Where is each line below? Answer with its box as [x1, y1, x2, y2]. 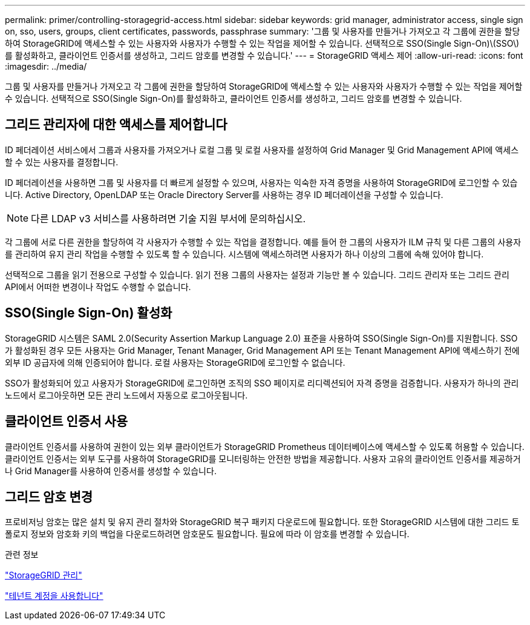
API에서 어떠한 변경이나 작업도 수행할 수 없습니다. [5, 281, 191, 292]
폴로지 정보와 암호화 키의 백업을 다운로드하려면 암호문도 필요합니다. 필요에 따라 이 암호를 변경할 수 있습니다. [5, 529, 410, 540]
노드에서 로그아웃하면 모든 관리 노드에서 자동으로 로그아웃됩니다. [5, 389, 248, 400]
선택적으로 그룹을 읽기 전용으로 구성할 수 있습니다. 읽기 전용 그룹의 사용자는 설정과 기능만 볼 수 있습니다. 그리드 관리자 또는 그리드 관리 [5, 269, 509, 280]
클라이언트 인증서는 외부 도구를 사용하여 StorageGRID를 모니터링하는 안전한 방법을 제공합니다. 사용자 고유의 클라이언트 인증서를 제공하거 [5, 453, 521, 464]
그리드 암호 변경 [5, 489, 93, 504]
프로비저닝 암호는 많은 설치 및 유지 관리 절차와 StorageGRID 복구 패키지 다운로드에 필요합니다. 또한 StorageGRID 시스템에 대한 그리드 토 [5, 517, 520, 527]
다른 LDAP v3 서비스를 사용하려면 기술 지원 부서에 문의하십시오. [31, 212, 306, 225]
